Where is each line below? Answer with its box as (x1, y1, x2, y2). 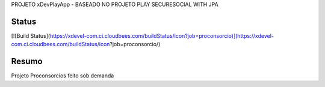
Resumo (11, 56, 43, 67)
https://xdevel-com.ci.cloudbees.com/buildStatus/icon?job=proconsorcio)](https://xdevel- (49, 32, 274, 39)
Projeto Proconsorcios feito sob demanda (11, 72, 114, 79)
